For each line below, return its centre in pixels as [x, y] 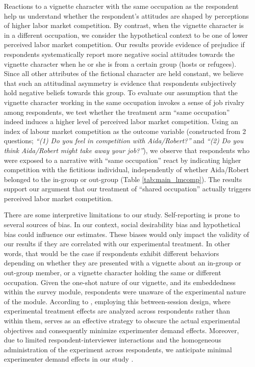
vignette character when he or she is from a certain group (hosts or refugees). [120, 64]
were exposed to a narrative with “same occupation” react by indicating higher [123, 160]
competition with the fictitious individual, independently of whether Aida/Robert [127, 170]
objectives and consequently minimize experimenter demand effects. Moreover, [122, 330]
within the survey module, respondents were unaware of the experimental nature [125, 292]
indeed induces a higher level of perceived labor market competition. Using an [121, 121]
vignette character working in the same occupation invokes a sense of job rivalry [124, 102]
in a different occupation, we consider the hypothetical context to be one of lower [126, 35]
